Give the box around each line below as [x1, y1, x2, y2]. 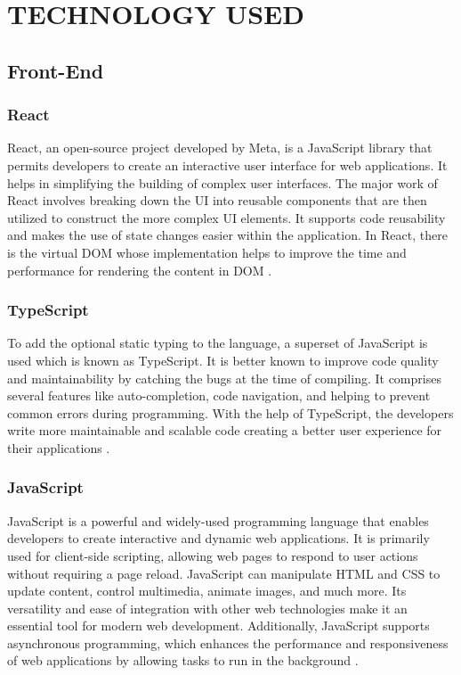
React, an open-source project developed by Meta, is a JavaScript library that [7, 138, 433, 157]
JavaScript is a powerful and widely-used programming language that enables [7, 511, 429, 530]
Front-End [7, 56, 104, 84]
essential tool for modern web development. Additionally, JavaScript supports [7, 616, 430, 635]
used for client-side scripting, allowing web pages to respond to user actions [7, 546, 418, 564]
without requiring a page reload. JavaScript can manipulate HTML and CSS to [7, 564, 441, 582]
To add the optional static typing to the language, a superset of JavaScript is [7, 333, 428, 352]
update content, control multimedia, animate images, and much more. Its [7, 581, 407, 600]
